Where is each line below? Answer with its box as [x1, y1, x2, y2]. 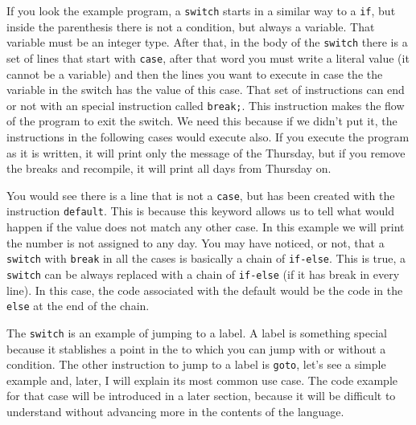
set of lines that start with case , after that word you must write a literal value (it [6, 49, 410, 66]
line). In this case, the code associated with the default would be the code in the [6, 281, 403, 298]
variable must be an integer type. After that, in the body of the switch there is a [6, 34, 408, 51]
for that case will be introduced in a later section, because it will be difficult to [6, 387, 396, 404]
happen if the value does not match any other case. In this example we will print [6, 219, 405, 235]
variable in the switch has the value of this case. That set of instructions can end [6, 81, 405, 98]
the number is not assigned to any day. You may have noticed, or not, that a [6, 234, 385, 251]
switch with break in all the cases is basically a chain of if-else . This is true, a [6, 250, 406, 267]
